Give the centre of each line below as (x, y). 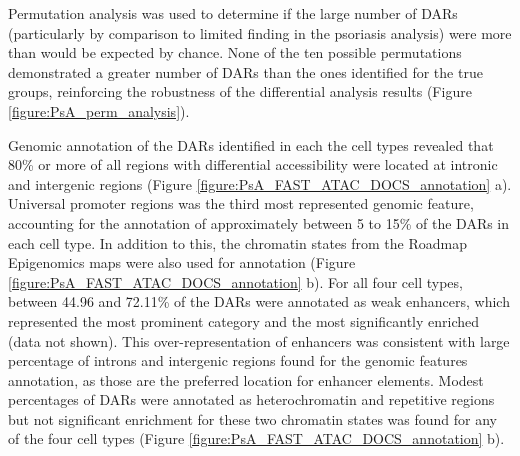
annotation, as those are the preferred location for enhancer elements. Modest (246, 379)
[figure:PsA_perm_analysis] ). (99, 110)
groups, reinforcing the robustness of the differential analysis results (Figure (240, 91)
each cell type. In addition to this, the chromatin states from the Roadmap (237, 242)
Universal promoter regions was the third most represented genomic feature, (241, 203)
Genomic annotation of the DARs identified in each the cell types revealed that (251, 144)
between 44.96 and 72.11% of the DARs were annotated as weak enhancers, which (259, 301)
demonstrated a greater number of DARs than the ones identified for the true (245, 71)
